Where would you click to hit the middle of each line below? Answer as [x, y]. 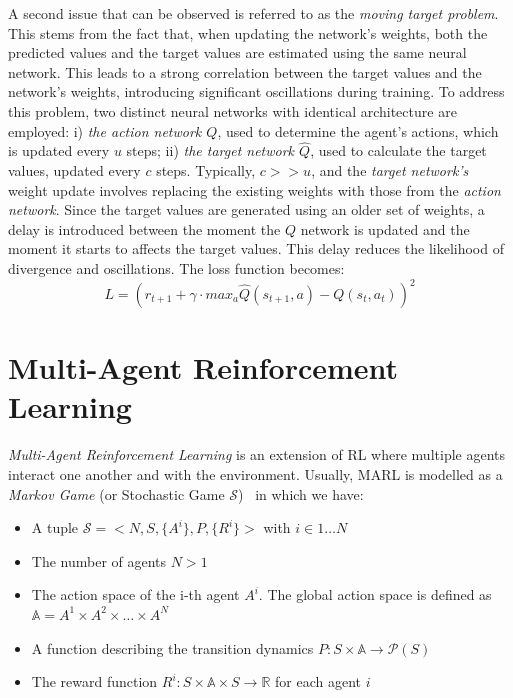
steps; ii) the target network [210, 150]
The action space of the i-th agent [135, 594]
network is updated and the [385, 228]
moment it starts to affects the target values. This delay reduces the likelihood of [256, 248]
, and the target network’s [390, 169]
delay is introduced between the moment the [144, 228]
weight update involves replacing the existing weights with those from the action [254, 189]
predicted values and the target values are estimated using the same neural [237, 52]
